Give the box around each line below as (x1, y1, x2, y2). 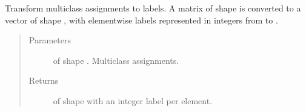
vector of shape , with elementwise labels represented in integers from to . (5, 13, 278, 26)
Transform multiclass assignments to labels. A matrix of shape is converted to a (5, 2, 301, 14)
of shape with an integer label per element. (53, 94, 213, 107)
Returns (28, 74, 59, 87)
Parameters (28, 34, 71, 46)
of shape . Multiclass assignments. (53, 54, 179, 66)
